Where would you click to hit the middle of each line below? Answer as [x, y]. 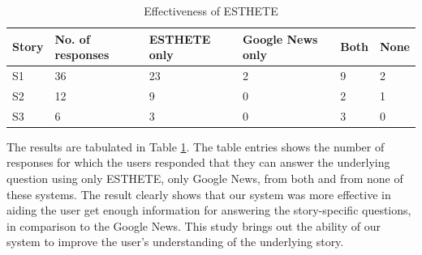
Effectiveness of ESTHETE [211, 11]
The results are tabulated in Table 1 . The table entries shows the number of [196, 146]
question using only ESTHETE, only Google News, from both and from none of [205, 178]
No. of [72, 38]
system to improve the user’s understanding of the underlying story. [175, 242]
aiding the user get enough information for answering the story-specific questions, [209, 210]
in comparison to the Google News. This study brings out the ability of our [194, 225]
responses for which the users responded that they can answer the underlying [198, 162]
